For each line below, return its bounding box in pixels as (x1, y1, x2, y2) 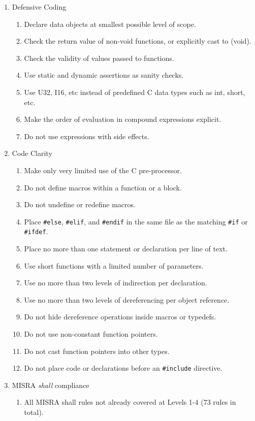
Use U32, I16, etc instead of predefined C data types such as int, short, (24, 86, 245, 97)
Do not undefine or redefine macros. (24, 199, 136, 210)
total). (24, 407, 44, 417)
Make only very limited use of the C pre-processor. (24, 165, 182, 175)
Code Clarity (12, 148, 52, 158)
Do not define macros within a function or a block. (24, 182, 182, 192)
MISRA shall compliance (12, 379, 89, 390)
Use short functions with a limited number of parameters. (24, 260, 204, 271)
